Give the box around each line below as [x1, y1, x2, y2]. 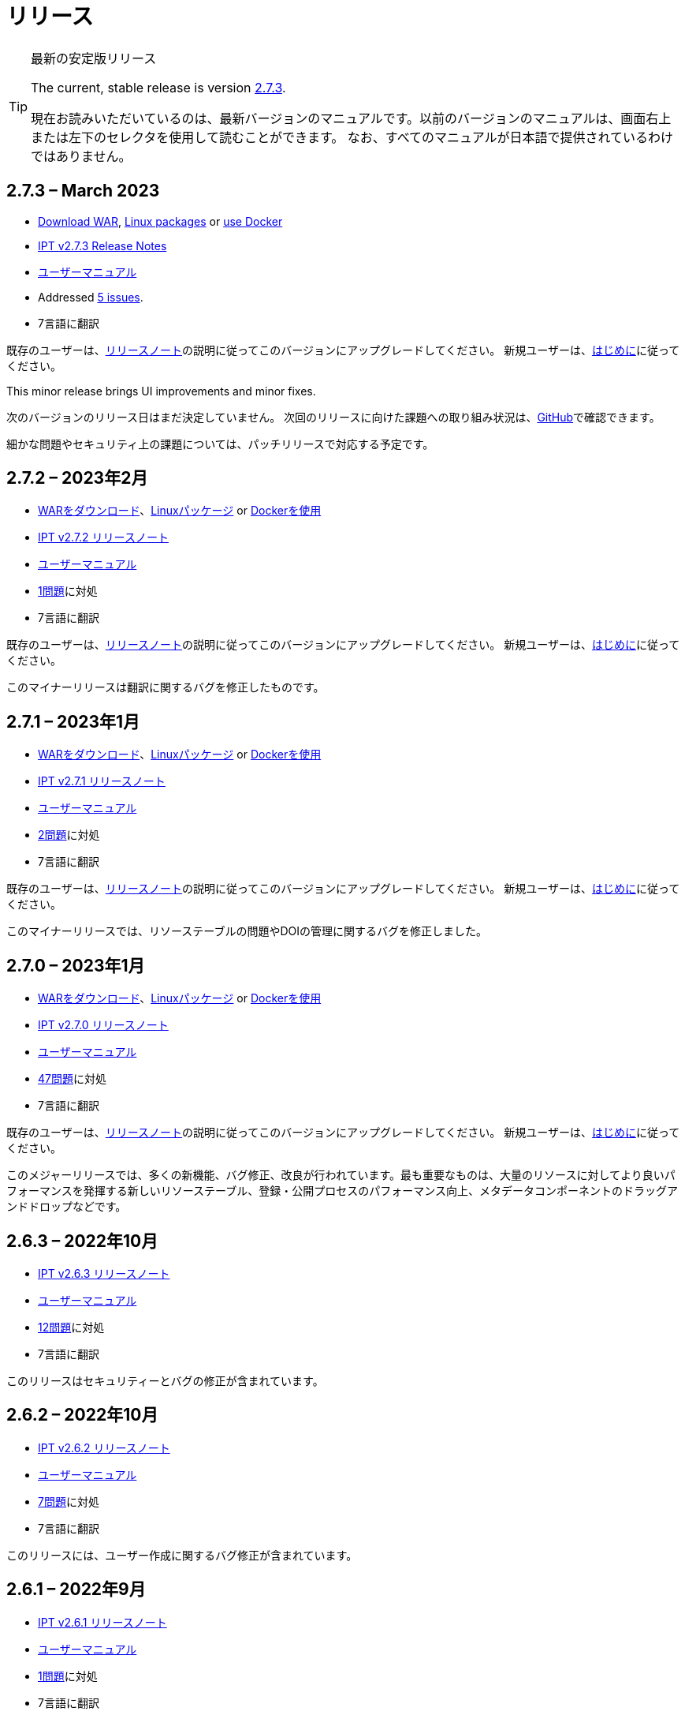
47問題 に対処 [38, 1072, 106, 1086]
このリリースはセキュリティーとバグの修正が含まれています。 [6, 1373, 324, 1387]
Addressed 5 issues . [38, 290, 143, 304]
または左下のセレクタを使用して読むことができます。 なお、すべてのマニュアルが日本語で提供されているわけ [31, 129, 674, 145]
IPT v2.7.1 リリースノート [38, 774, 166, 788]
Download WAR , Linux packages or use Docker [38, 214, 283, 228]
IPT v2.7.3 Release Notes [38, 238, 167, 253]
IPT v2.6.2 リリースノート [38, 1440, 170, 1455]
